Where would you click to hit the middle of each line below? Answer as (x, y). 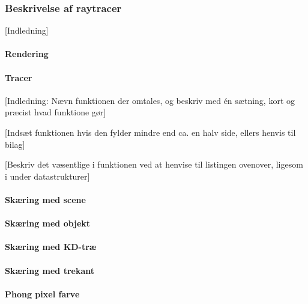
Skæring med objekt (48, 223)
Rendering (27, 54)
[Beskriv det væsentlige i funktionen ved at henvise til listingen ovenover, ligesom (154, 164)
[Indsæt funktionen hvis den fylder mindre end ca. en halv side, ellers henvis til (150, 132)
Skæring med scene (45, 199)
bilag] (15, 144)
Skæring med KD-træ (51, 247)
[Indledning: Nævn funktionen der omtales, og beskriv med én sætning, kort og (150, 100)
